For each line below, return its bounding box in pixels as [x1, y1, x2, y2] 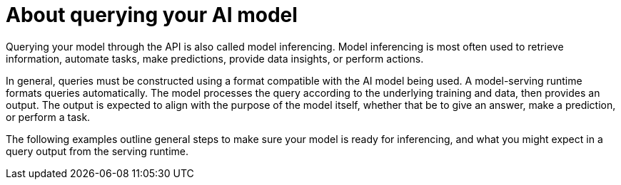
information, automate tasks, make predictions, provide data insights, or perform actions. [6, 52, 424, 65]
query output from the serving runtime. [6, 144, 189, 157]
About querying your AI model [6, 3, 298, 27]
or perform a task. [6, 110, 91, 123]
